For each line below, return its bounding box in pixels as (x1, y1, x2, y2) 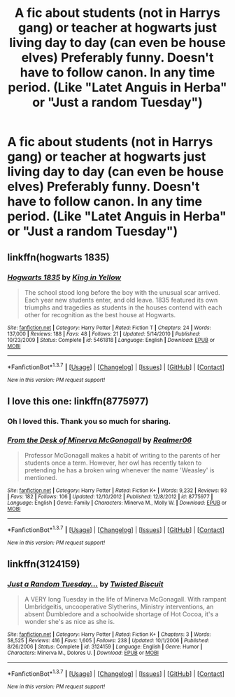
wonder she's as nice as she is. (24, 618, 115, 626)
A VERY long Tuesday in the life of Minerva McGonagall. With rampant (24, 595, 227, 604)
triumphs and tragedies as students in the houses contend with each (24, 303, 222, 312)
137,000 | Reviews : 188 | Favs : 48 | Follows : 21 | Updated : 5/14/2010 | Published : (7, 330, 201, 338)
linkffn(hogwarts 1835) (7, 251, 110, 263)
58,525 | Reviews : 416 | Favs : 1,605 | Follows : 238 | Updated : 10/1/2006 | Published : (7, 637, 210, 644)
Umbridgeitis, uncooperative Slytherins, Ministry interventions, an (24, 602, 214, 611)
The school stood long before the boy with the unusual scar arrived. (24, 288, 220, 296)
